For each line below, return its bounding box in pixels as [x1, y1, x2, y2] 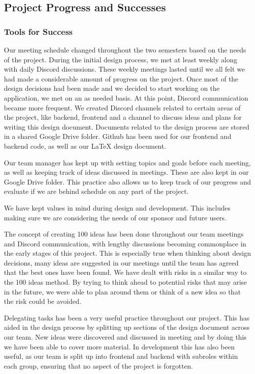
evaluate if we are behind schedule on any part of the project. [4, 186, 189, 196]
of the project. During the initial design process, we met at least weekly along [4, 54, 237, 64]
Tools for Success [4, 25, 73, 37]
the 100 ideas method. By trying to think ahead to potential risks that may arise [4, 277, 247, 287]
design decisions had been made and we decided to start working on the [4, 83, 220, 93]
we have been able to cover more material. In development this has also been [4, 341, 235, 351]
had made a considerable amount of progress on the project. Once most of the [4, 73, 238, 83]
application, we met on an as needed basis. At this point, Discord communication [4, 92, 248, 103]
